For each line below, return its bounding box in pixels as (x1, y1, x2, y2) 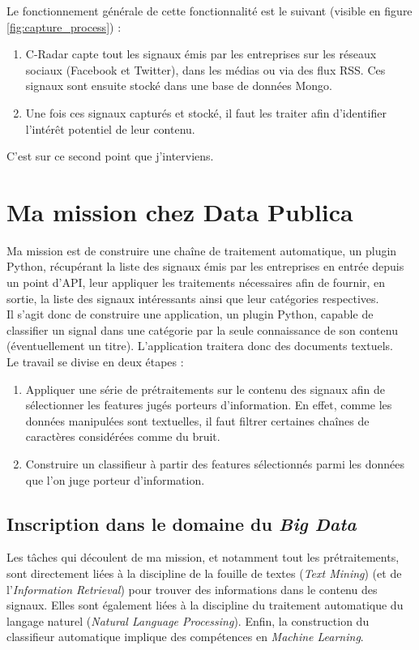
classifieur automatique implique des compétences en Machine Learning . (6, 628, 364, 645)
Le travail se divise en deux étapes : (6, 353, 184, 370)
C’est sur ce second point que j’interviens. (6, 148, 214, 165)
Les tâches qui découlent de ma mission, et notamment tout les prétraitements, (6, 549, 400, 566)
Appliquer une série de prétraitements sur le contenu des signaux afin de (25, 380, 385, 397)
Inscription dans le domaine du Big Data (6, 511, 357, 536)
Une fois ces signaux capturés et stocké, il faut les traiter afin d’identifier (25, 104, 387, 121)
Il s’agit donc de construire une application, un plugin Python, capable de (6, 306, 374, 323)
